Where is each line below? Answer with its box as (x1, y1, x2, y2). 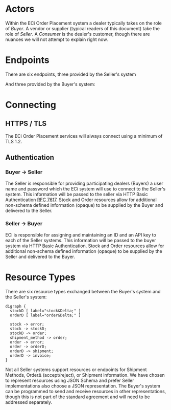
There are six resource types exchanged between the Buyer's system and (5, 288, 161, 294)
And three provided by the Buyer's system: (5, 81, 95, 87)
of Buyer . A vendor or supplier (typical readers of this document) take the (5, 25, 160, 31)
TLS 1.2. (5, 138, 22, 144)
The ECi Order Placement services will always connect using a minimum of (5, 133, 163, 139)
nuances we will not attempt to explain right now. (5, 36, 108, 42)
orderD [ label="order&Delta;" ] (10, 313, 81, 318)
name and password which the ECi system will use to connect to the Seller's (5, 185, 166, 192)
